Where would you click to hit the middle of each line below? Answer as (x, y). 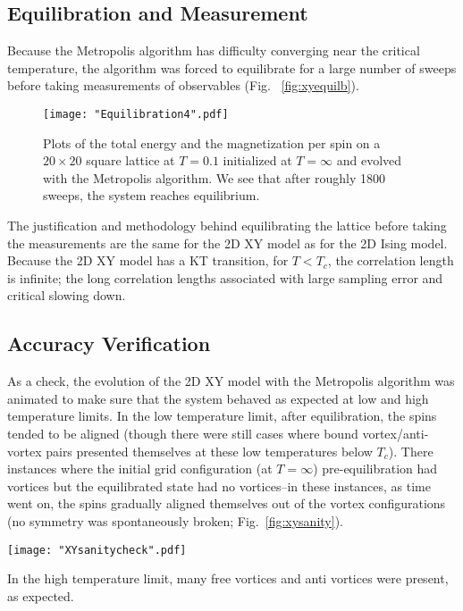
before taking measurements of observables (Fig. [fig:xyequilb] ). (183, 85)
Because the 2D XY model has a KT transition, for (148, 260)
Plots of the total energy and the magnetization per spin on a (212, 142)
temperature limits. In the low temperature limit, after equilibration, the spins (222, 416)
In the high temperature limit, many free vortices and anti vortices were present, (228, 578)
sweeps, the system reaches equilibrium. (152, 195)
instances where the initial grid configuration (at (140, 469)
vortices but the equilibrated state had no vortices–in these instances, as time (219, 485)
